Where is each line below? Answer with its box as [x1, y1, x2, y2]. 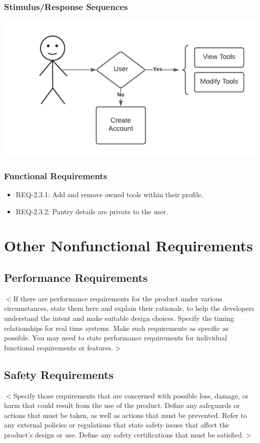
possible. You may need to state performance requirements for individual [4, 332, 227, 343]
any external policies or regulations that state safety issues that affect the [4, 419, 229, 430]
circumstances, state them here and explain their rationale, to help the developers [4, 303, 254, 313]
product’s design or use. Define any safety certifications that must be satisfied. [4, 429, 244, 439]
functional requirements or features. [4, 342, 113, 352]
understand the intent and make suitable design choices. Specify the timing [4, 312, 234, 323]
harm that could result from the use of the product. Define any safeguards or [4, 400, 240, 410]
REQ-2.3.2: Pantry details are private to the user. [15, 206, 168, 216]
